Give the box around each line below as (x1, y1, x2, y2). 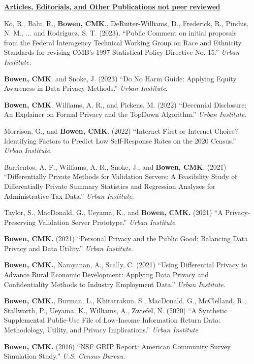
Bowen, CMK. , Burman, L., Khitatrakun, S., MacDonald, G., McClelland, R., (4, 295, 246, 306)
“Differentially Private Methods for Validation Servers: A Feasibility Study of (4, 171, 237, 182)
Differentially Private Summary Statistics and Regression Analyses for (4, 181, 216, 191)
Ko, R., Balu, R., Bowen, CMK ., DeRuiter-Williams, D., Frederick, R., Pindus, (4, 18, 249, 28)
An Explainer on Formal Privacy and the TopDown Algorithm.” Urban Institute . (4, 109, 247, 119)
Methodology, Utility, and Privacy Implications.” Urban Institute (4, 325, 198, 335)
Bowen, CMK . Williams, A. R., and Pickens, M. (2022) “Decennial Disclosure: (4, 99, 247, 109)
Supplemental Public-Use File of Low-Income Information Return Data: (4, 315, 221, 325)
